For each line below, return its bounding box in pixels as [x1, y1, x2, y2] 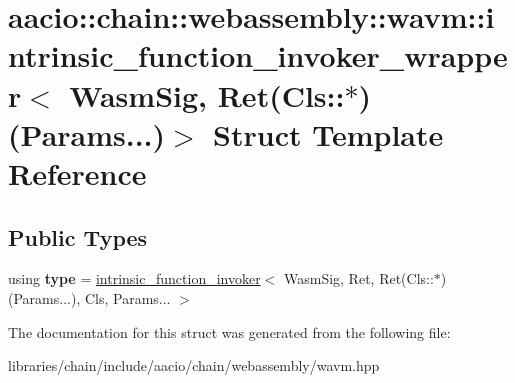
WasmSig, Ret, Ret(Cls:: [283, 268, 434, 289]
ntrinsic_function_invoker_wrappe [8, 35, 508, 76]
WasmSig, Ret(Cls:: [69, 74, 345, 115]
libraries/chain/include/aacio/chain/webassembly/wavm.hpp [8, 355, 380, 376]
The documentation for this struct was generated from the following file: [8, 321, 451, 342]
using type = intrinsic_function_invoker [8, 268, 261, 289]
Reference [8, 152, 147, 193]
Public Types [8, 221, 148, 252]
